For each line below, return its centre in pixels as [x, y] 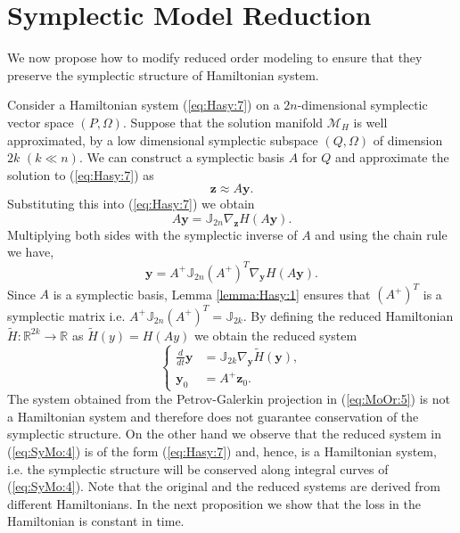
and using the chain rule [381, 234]
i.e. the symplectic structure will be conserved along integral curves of [198, 468]
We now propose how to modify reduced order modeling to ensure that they [215, 57]
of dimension [408, 139]
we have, [31, 252]
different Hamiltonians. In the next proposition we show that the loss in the [214, 503]
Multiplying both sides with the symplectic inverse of [152, 234]
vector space [41, 122]
